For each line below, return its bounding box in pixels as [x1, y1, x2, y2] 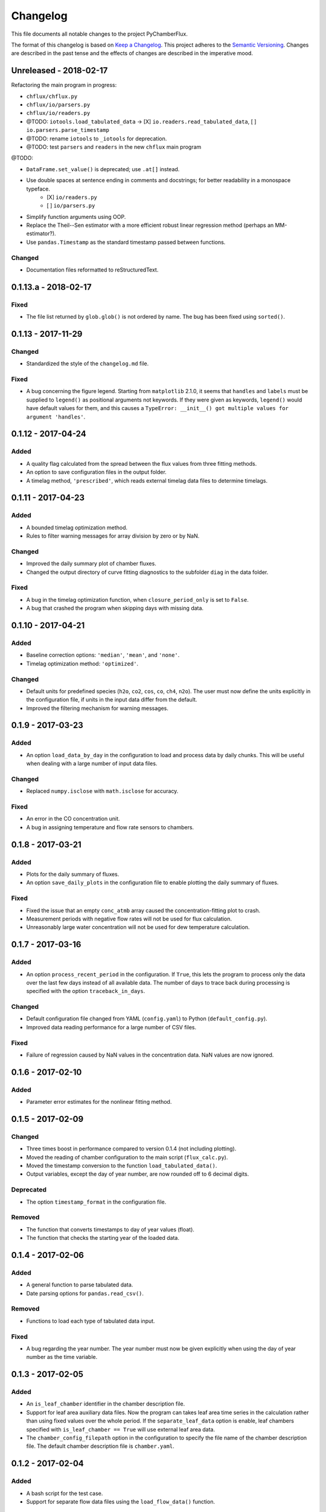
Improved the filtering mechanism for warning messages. [26, 705, 169, 712]
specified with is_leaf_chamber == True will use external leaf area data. [26, 1426, 216, 1433]
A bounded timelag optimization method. [26, 524, 128, 531]
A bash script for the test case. [26, 1490, 103, 1497]
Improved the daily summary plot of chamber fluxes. [26, 560, 156, 567]
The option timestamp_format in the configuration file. [26, 1198, 167, 1205]
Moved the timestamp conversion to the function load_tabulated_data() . [26, 1162, 217, 1170]
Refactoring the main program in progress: [11, 82, 117, 89]
